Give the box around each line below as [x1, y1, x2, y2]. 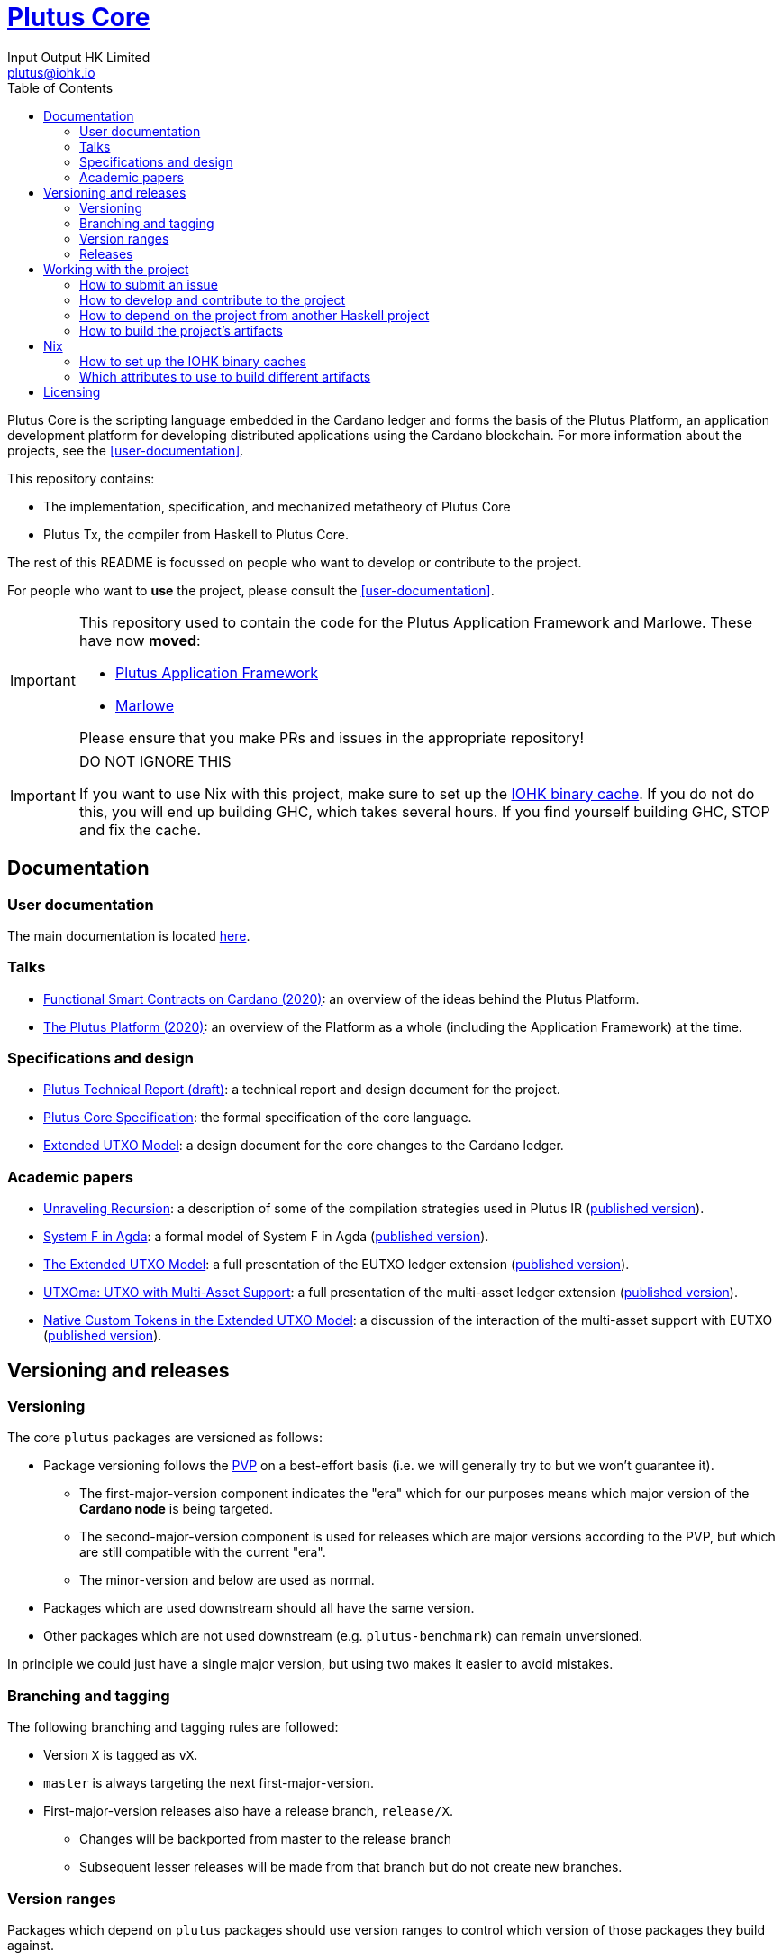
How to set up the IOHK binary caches [79, 353, 306, 369]
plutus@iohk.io [7, 64, 95, 80]
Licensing [43, 383, 101, 400]
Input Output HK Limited [7, 49, 150, 65]
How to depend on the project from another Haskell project [79, 307, 430, 323]
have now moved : [78, 630, 201, 649]
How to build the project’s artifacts [79, 322, 283, 338]
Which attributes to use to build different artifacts [79, 368, 371, 384]
